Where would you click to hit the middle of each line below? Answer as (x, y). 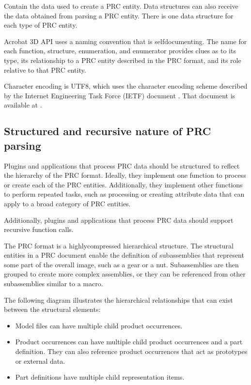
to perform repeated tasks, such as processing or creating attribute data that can (124, 194)
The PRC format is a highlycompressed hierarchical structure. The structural (119, 245)
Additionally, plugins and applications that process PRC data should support (119, 220)
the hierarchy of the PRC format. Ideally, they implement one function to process (125, 175)
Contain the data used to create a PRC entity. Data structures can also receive (121, 6)
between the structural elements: (52, 309)
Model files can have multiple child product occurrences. (99, 325)
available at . (23, 105)
